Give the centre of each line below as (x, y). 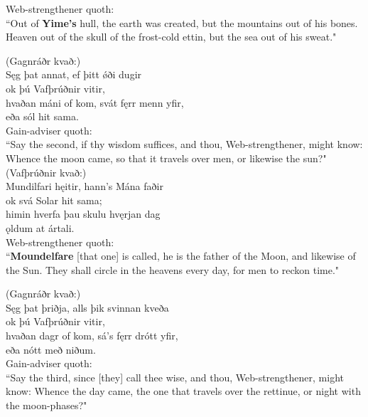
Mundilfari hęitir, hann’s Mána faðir (85, 186)
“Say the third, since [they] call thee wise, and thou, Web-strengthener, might (175, 377)
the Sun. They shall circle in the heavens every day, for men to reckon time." (173, 269)
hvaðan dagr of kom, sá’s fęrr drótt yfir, (92, 336)
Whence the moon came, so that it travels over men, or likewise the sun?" (166, 158)
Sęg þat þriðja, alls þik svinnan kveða (87, 307)
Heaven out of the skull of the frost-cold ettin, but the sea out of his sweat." (171, 37)
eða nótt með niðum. (51, 349)
